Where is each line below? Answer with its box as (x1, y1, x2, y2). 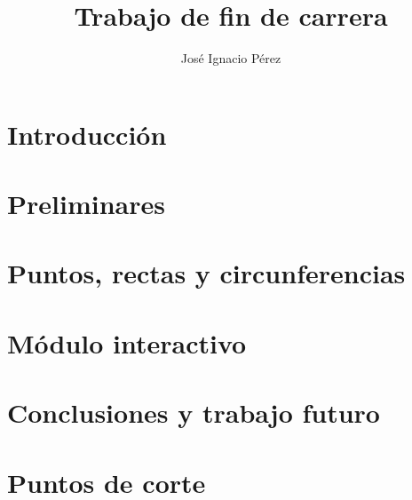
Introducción (7, 115, 167, 152)
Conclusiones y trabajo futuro (7, 394, 380, 431)
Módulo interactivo (7, 324, 247, 361)
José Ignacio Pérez (180, 49, 281, 67)
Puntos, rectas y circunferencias (7, 255, 406, 291)
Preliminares (7, 186, 165, 222)
